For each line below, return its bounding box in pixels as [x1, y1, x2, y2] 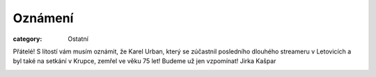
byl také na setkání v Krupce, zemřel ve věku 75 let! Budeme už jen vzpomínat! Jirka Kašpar [13, 57, 276, 65]
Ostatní [68, 35, 88, 43]
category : [13, 35, 42, 43]
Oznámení [13, 10, 74, 26]
